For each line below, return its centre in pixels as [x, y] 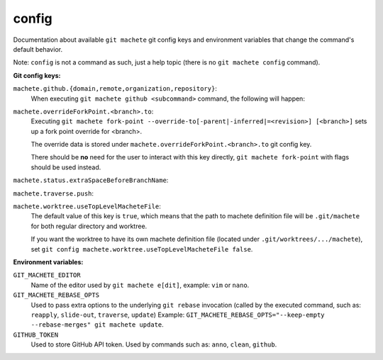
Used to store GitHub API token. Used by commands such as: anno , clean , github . [154, 344]
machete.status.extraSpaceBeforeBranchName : [91, 180]
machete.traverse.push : [54, 193]
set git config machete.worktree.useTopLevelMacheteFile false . [142, 249]
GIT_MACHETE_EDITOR [47, 275]
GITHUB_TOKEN [36, 334]
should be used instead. [66, 167]
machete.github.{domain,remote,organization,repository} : [115, 89]
